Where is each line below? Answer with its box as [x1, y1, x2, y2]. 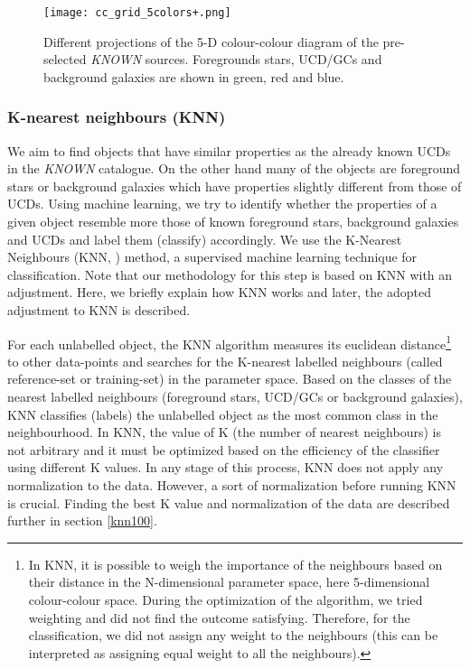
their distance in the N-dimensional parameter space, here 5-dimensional [28, 572, 430, 591]
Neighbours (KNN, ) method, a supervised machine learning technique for [7, 247, 418, 266]
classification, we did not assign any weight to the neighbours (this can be [28, 626, 438, 645]
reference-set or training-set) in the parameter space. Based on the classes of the [7, 369, 452, 388]
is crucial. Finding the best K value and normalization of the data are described [7, 493, 450, 512]
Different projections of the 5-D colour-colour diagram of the [43, 32, 379, 51]
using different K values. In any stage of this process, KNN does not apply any [7, 458, 444, 477]
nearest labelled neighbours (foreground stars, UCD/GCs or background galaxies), [7, 387, 463, 406]
